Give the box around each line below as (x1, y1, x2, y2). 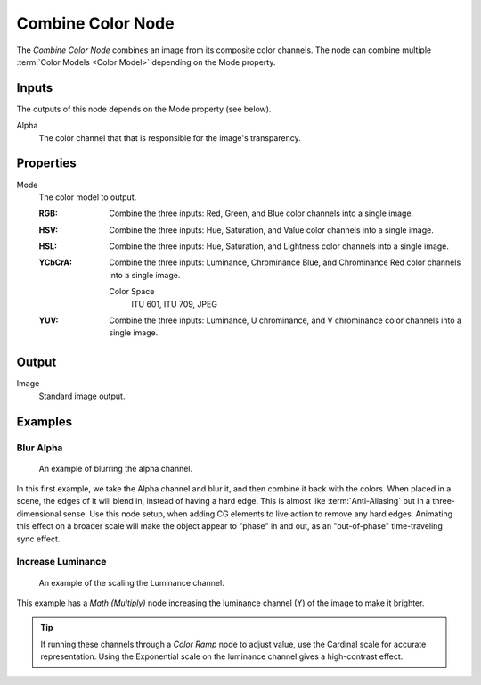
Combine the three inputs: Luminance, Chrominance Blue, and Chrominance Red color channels (109, 257, 461, 268)
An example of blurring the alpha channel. (38, 463, 193, 474)
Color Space (109, 286, 155, 297)
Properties (16, 156, 77, 171)
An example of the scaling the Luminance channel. (38, 577, 224, 588)
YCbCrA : (38, 257, 73, 268)
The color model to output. (38, 192, 137, 202)
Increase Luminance (16, 556, 107, 568)
